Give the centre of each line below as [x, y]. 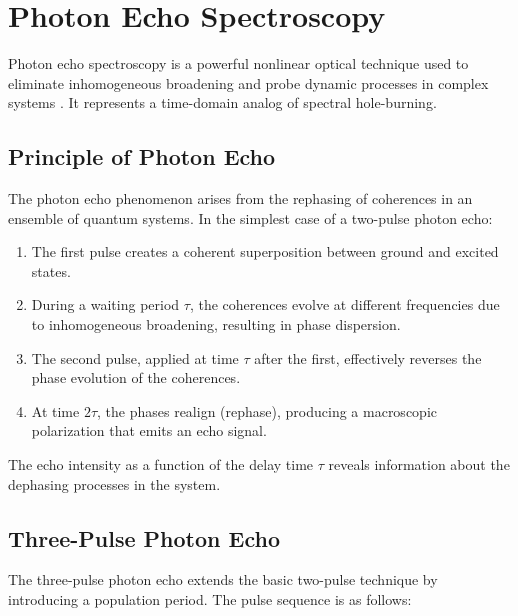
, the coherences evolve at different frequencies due [344, 304]
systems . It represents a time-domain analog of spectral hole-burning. [222, 102]
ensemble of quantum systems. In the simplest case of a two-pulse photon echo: [250, 217]
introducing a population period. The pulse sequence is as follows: [210, 599]
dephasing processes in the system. [114, 483]
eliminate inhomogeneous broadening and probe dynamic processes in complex [248, 82]
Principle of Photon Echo [142, 156]
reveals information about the [419, 464]
